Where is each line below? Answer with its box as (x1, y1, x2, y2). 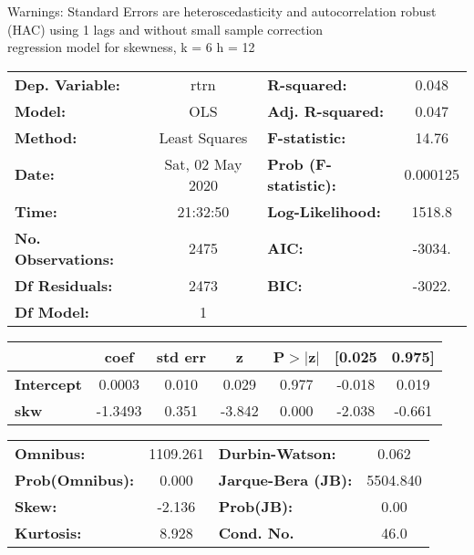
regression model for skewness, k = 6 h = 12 (7, 37, 255, 57)
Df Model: (15, 300, 89, 322)
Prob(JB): (218, 495, 294, 517)
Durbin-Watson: (218, 442, 336, 464)
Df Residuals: (15, 274, 113, 296)
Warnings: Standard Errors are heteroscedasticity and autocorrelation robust (7, 2, 437, 20)
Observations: (15, 247, 115, 269)
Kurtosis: (15, 521, 82, 543)
